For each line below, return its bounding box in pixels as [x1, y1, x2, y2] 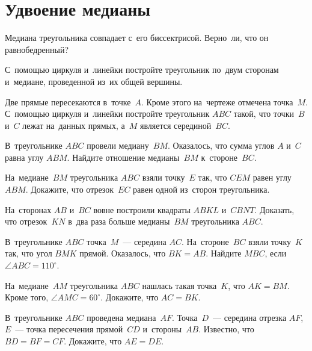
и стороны [142, 323, 182, 335]
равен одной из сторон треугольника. [133, 183, 270, 196]
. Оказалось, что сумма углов [168, 139, 275, 152]
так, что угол [5, 247, 52, 259]
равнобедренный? [5, 43, 69, 55]
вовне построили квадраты [93, 203, 191, 216]
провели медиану [87, 139, 149, 152]
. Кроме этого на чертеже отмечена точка [141, 95, 293, 108]
